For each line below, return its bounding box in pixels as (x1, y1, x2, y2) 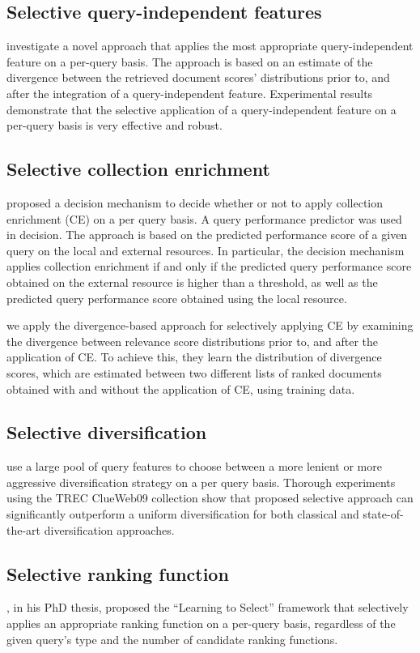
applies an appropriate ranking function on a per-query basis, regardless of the (6, 615, 396, 632)
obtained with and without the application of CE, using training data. (6, 380, 355, 397)
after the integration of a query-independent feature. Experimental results (6, 84, 373, 101)
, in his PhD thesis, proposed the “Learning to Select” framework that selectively (6, 599, 409, 616)
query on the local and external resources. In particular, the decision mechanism (6, 241, 405, 258)
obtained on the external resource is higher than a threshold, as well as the (6, 273, 378, 290)
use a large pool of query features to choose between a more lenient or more (6, 458, 382, 475)
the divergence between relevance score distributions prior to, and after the (6, 332, 378, 349)
